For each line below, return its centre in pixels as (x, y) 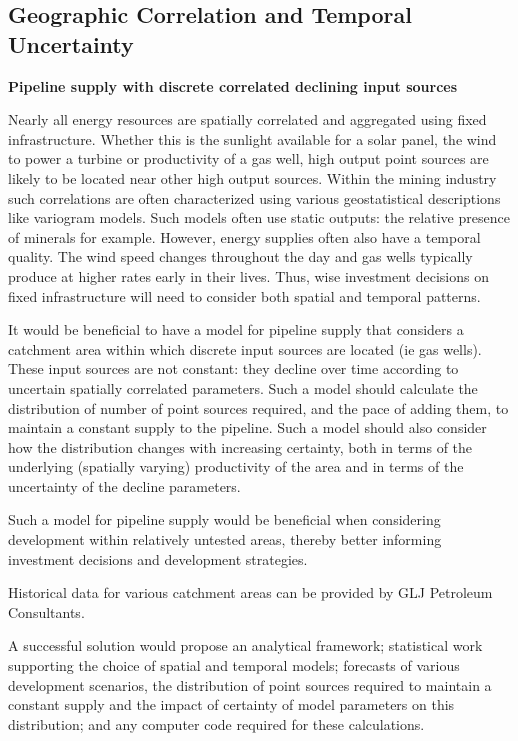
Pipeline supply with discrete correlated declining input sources (233, 85)
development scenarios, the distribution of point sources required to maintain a (250, 684)
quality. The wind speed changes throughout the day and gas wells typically (240, 256)
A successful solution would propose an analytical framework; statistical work (245, 645)
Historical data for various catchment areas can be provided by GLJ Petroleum (250, 592)
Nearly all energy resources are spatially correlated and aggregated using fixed (247, 119)
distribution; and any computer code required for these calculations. (216, 723)
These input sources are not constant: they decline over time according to (233, 368)
